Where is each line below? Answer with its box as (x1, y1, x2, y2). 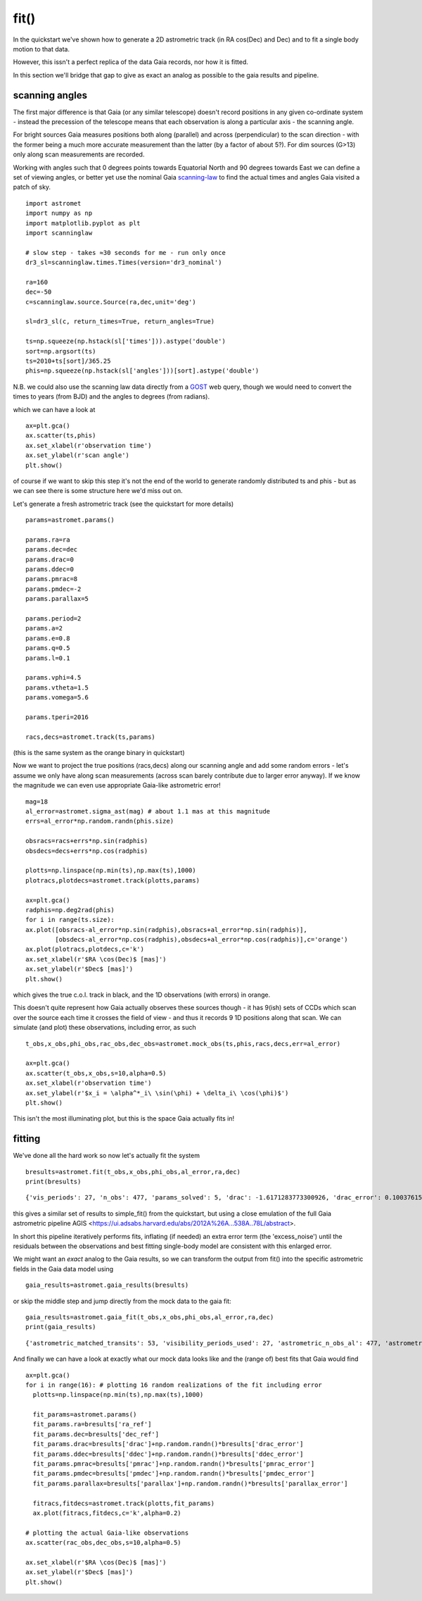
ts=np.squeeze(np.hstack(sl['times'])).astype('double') (25, 337, 226, 345)
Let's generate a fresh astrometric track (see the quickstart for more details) (13, 499, 234, 508)
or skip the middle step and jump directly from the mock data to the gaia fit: (13, 1297, 231, 1305)
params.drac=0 (25, 555, 74, 563)
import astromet (25, 199, 82, 207)
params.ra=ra (25, 535, 70, 544)
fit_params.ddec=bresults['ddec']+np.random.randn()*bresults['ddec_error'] (32, 1450, 304, 1458)
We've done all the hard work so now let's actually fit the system (13, 1152, 200, 1160)
